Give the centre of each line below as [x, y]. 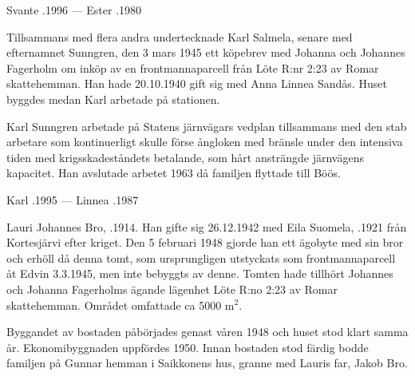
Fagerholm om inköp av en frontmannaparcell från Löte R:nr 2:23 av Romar [193, 67]
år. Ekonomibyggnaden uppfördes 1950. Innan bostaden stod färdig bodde [188, 347]
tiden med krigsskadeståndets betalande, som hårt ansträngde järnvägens [185, 157]
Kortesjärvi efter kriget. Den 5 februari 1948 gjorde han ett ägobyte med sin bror [205, 242]
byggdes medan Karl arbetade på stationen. [113, 99]
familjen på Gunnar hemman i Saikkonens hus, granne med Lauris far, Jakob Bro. [207, 363]
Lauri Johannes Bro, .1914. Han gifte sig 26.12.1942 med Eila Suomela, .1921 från [207, 226]
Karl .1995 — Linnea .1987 [73, 199]
